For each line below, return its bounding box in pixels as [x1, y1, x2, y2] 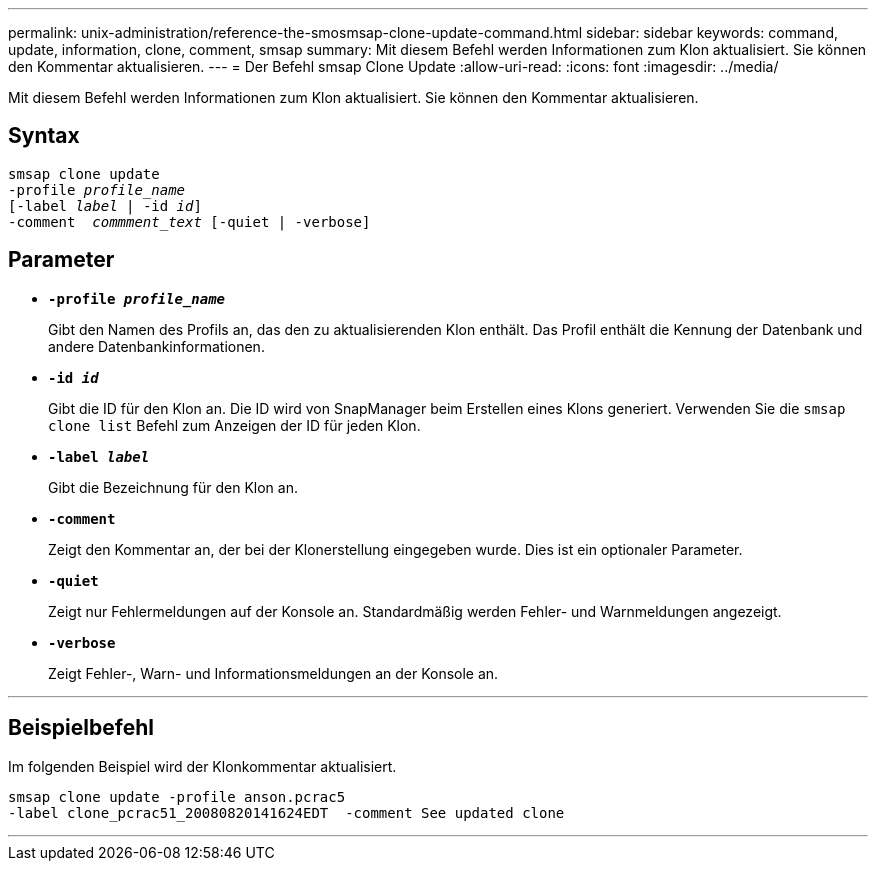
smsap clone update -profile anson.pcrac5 [8, 788, 346, 805]
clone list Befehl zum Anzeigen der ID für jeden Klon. [48, 416, 421, 434]
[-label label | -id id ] [8, 197, 202, 214]
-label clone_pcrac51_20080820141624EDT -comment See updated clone [8, 804, 565, 821]
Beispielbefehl [8, 715, 154, 741]
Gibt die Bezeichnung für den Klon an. [48, 478, 298, 496]
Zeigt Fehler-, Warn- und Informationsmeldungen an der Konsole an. [48, 664, 499, 682]
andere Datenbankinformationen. [48, 337, 265, 355]
